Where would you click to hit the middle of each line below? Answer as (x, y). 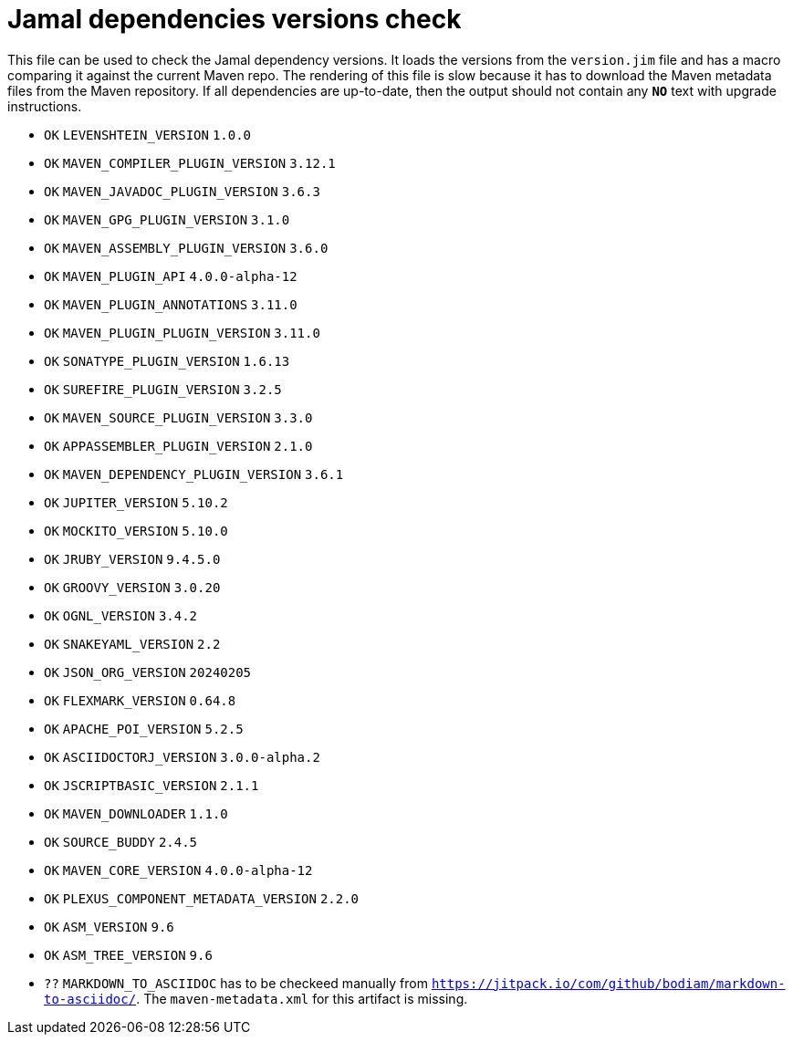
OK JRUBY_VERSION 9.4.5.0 (132, 559)
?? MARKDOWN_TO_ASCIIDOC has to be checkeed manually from (236, 983)
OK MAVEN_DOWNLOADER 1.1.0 (136, 813)
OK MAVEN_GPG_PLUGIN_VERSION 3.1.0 (167, 219)
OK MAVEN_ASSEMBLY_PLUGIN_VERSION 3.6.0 (186, 248)
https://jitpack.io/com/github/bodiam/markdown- (608, 983)
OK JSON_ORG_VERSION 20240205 (148, 672)
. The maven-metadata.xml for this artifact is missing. (302, 998)
